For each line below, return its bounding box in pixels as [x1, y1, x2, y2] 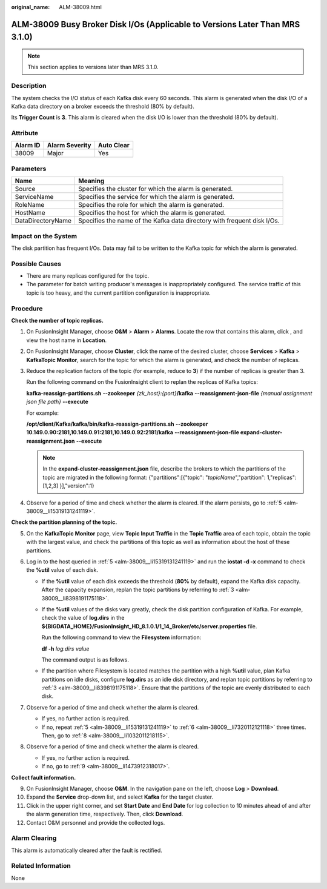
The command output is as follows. [41, 656, 130, 663]
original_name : [11, 4, 50, 10]
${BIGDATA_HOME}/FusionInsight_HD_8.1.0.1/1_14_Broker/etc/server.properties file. [41, 622, 257, 630]
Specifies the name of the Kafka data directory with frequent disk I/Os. [78, 216, 280, 225]
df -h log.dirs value [41, 645, 90, 652]
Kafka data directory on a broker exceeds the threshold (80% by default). [11, 102, 195, 110]
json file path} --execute [26, 398, 88, 406]
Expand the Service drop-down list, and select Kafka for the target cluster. [26, 793, 214, 800]
